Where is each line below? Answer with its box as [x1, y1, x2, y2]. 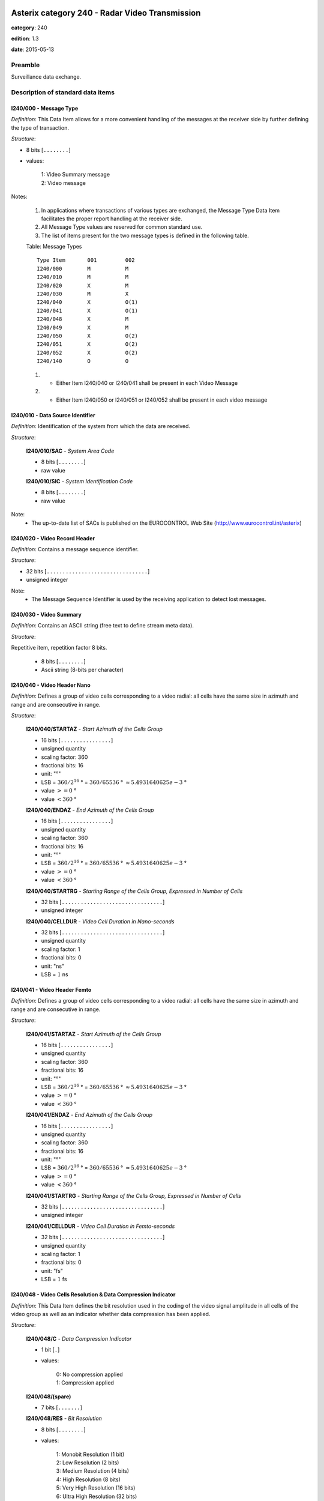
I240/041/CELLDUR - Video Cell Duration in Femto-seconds [26, 1222, 175, 1230]
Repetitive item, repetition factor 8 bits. [11, 644, 107, 651]
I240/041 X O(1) [37, 307, 138, 314]
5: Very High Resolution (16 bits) [56, 1484, 136, 1491]
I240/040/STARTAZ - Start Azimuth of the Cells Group [26, 725, 163, 732]
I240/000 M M [37, 265, 129, 272]
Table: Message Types [26, 243, 82, 250]
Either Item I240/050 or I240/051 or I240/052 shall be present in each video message [56, 396, 268, 403]
